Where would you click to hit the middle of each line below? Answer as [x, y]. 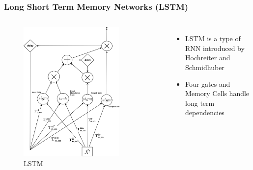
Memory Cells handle [217, 93]
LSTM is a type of [213, 38]
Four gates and [208, 84]
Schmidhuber [205, 67]
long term [200, 103]
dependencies [205, 112]
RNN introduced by [215, 48]
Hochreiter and [208, 58]
